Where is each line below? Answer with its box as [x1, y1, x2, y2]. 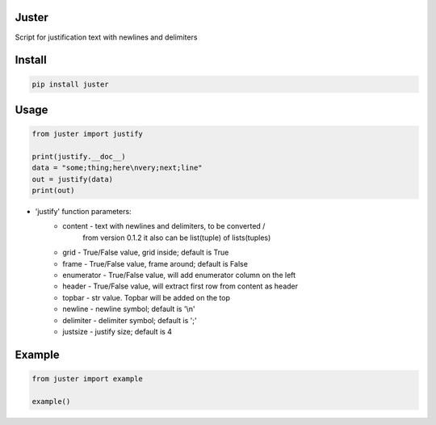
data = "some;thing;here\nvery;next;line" [31, 163, 203, 173]
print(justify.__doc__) [31, 152, 127, 161]
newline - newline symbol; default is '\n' [62, 304, 195, 314]
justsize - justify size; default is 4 [62, 326, 173, 336]
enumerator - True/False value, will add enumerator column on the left [62, 271, 296, 280]
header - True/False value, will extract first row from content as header [62, 281, 299, 291]
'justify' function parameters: [35, 207, 132, 217]
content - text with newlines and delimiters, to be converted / [62, 221, 266, 231]
